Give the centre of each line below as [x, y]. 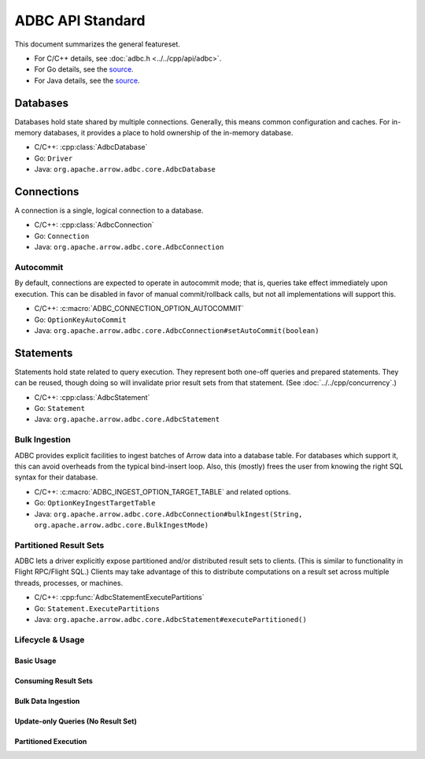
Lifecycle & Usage [50, 639]
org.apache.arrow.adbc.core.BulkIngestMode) [122, 525]
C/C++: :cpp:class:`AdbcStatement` [92, 397]
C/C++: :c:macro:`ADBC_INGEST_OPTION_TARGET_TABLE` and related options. [163, 491]
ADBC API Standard [80, 20]
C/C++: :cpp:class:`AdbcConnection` [94, 225]
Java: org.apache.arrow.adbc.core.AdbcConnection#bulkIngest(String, [168, 514]
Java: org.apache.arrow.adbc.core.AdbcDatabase [125, 169]
